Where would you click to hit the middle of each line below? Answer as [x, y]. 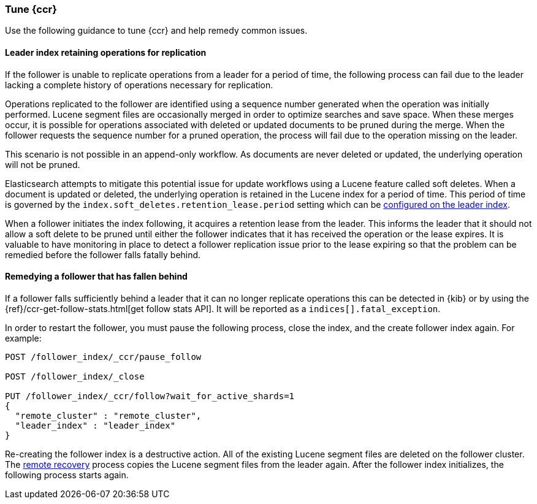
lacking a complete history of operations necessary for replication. [139, 85]
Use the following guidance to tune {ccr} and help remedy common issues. [156, 31]
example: [23, 338]
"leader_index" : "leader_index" [95, 425]
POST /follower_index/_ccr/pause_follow [103, 357]
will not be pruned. [43, 164]
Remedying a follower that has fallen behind [96, 277]
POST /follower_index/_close [75, 376]
